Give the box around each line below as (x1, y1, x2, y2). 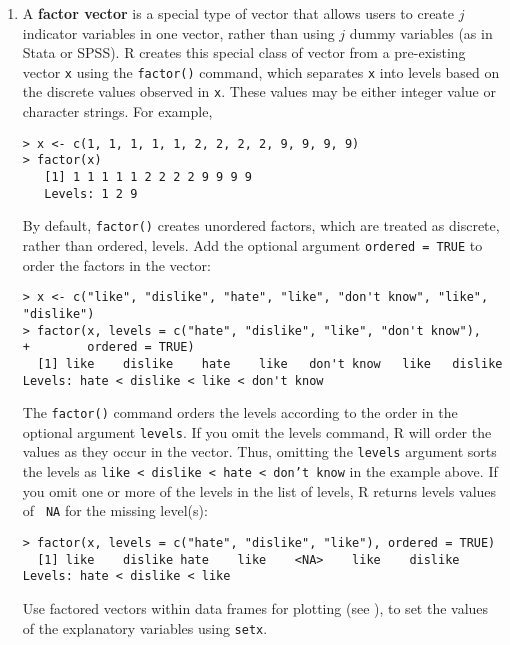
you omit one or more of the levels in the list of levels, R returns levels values (22, 480, 497, 501)
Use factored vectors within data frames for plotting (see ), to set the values (22, 598, 489, 618)
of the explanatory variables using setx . (22, 617, 268, 638)
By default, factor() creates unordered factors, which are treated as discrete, (22, 215, 500, 236)
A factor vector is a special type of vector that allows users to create (22, 3, 455, 23)
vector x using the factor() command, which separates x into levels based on (22, 61, 500, 82)
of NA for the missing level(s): (22, 500, 208, 521)
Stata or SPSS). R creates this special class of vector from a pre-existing (22, 42, 466, 63)
